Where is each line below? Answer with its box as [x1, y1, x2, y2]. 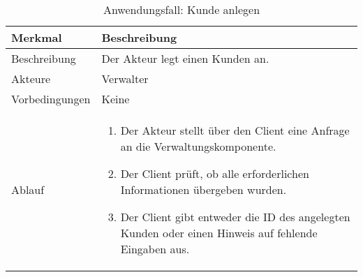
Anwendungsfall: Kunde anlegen [103, 1, 260, 17]
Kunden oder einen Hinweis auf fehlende [120, 225, 318, 241]
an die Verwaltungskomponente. [120, 138, 276, 154]
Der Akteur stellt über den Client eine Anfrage [120, 122, 350, 138]
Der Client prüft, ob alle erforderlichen [120, 165, 309, 181]
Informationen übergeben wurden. [120, 181, 287, 197]
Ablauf [11, 181, 45, 197]
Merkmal [11, 29, 62, 45]
